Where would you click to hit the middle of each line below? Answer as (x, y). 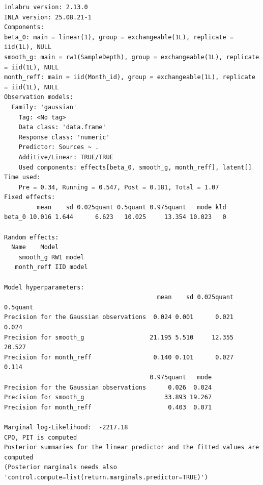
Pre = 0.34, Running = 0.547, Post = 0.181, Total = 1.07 (119, 187)
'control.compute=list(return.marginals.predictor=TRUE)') (106, 477)
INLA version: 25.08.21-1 (48, 17)
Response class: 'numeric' (64, 137)
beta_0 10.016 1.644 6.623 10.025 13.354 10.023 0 (115, 217)
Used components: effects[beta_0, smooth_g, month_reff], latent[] (135, 167)
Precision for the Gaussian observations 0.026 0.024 (108, 387)
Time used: (22, 177)
